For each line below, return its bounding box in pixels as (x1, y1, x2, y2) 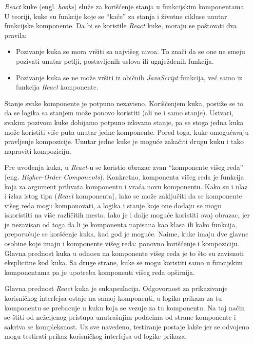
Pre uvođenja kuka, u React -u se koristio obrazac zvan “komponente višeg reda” (4, 162, 243, 172)
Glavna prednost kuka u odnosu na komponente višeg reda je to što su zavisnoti (4, 248, 244, 258)
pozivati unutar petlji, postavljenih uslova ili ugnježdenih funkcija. (16, 55, 214, 66)
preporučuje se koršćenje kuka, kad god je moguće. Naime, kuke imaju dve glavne (4, 229, 249, 239)
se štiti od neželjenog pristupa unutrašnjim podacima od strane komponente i (4, 312, 236, 322)
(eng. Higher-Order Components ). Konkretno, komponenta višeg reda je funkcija (4, 171, 244, 181)
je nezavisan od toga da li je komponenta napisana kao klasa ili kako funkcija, (4, 219, 237, 229)
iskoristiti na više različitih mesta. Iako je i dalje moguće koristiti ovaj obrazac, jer (4, 210, 250, 220)
